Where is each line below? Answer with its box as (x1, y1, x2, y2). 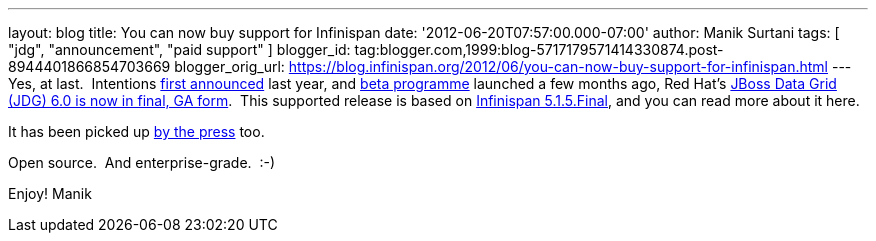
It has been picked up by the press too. (8, 123, 265, 140)
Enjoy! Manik (8, 185, 92, 202)
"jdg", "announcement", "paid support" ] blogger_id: (8, 41, 351, 58)
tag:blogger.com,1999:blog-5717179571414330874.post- (354, 41, 724, 58)
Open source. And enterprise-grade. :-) (8, 154, 276, 171)
